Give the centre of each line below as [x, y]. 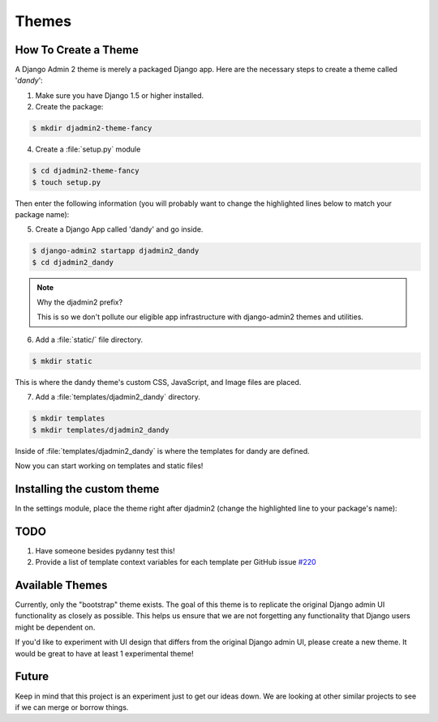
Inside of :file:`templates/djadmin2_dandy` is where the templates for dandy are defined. [162, 451]
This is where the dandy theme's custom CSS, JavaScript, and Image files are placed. [158, 382]
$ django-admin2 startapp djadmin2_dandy [116, 251]
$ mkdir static [62, 361]
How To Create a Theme [77, 50]
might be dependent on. [55, 627]
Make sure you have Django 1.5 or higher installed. [120, 95]
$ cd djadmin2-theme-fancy [86, 171]
